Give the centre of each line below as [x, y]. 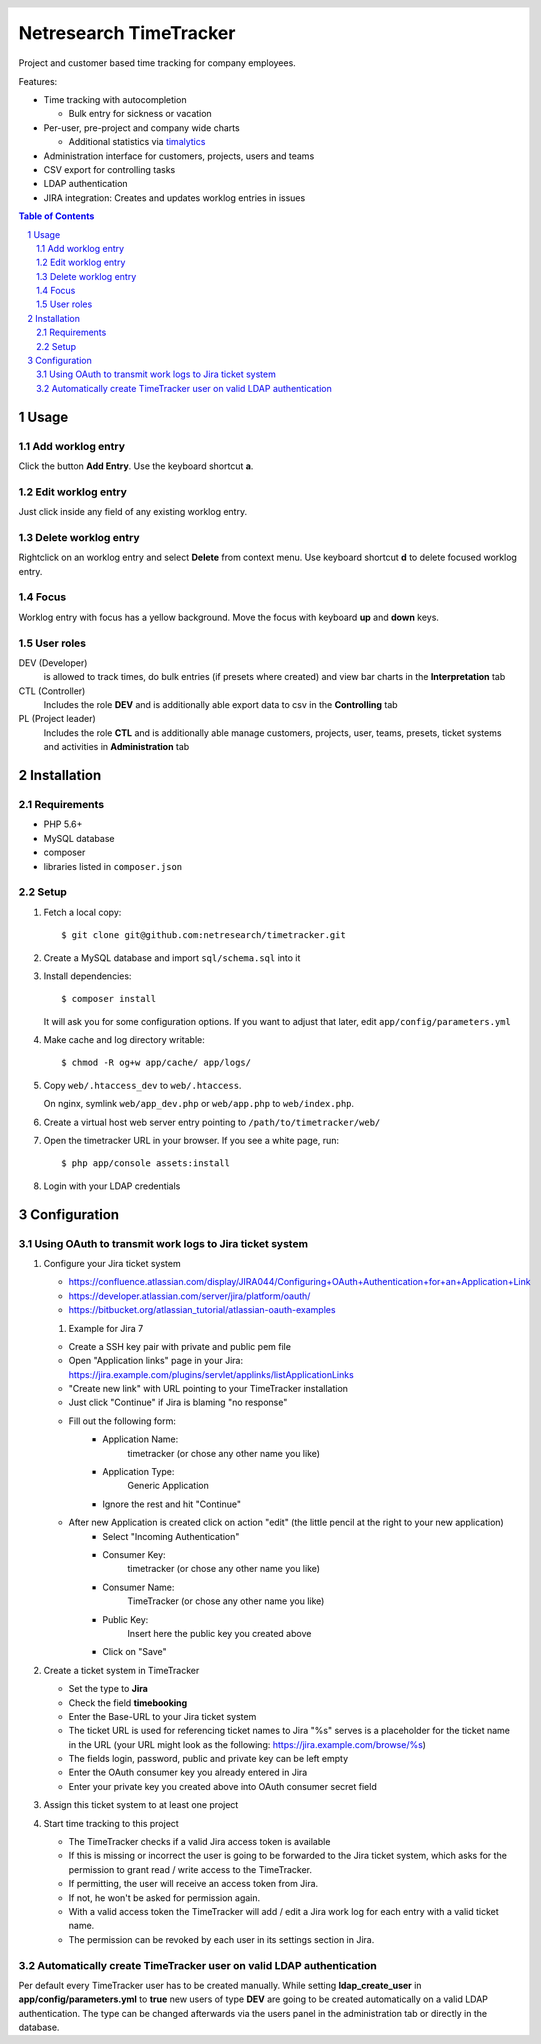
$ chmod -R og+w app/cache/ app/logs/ [156, 1063]
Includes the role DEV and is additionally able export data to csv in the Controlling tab [221, 705]
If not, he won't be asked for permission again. [164, 1897]
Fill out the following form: [122, 1421]
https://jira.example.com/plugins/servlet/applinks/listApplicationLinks [211, 1374]
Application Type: [138, 1472]
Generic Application [168, 1486]
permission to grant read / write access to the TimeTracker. [190, 1869]
